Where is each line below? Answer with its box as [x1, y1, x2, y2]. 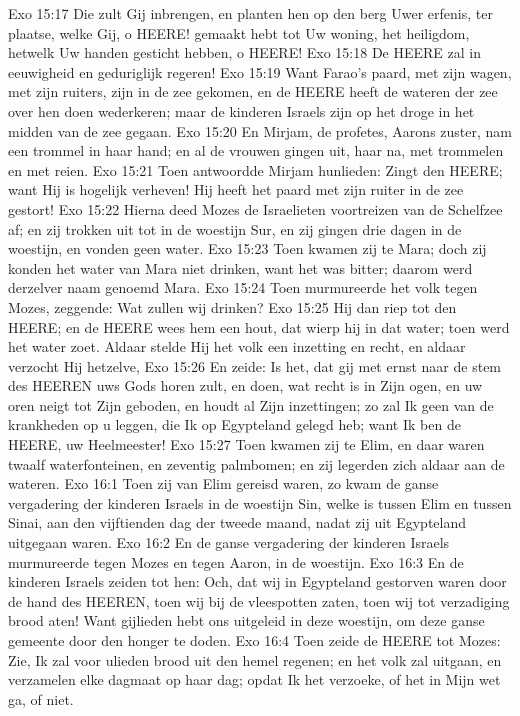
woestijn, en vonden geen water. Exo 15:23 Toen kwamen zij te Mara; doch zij [8, 238, 487, 259]
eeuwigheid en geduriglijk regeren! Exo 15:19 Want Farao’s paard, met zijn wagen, [8, 61, 512, 82]
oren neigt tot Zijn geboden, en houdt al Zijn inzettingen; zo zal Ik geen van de [8, 394, 494, 415]
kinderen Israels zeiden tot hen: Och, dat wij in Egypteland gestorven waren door [8, 571, 507, 592]
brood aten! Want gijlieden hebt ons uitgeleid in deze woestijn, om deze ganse [8, 610, 485, 631]
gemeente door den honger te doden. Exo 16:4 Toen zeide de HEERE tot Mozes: [8, 630, 501, 650]
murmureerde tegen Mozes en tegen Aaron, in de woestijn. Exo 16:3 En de [8, 551, 464, 572]
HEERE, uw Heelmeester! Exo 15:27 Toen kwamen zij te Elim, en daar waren [8, 434, 485, 455]
